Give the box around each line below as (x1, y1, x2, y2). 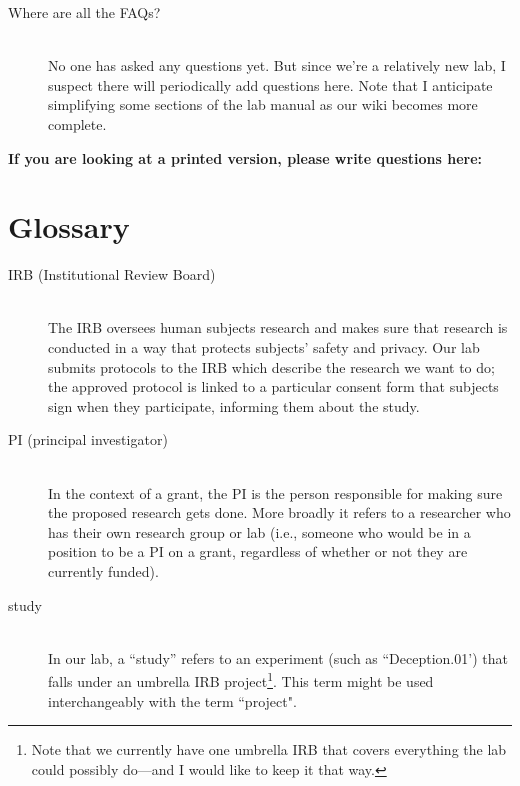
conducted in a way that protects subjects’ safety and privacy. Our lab (48, 337, 480, 358)
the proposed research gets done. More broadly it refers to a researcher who (48, 502, 511, 523)
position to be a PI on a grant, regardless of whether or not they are (48, 541, 468, 562)
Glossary (8, 206, 130, 247)
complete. (48, 113, 107, 134)
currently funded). (48, 561, 159, 581)
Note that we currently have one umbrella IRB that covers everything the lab (31, 739, 507, 760)
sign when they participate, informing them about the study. (48, 395, 420, 416)
